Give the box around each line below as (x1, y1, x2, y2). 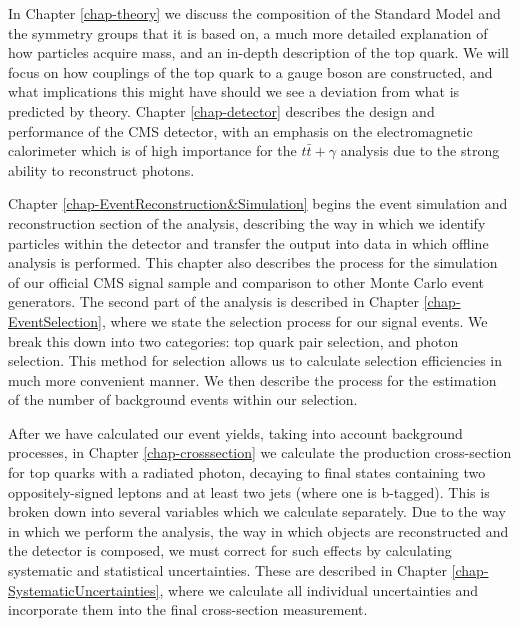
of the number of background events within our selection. (8, 389, 358, 410)
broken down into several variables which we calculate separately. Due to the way (8, 501, 506, 522)
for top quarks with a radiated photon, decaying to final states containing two (8, 462, 486, 483)
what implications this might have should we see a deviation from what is (8, 81, 460, 102)
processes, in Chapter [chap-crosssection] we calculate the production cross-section (8, 442, 512, 463)
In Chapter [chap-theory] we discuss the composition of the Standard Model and (8, 3, 501, 23)
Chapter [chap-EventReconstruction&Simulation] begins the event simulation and (8, 193, 508, 214)
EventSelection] (8, 310, 102, 331)
